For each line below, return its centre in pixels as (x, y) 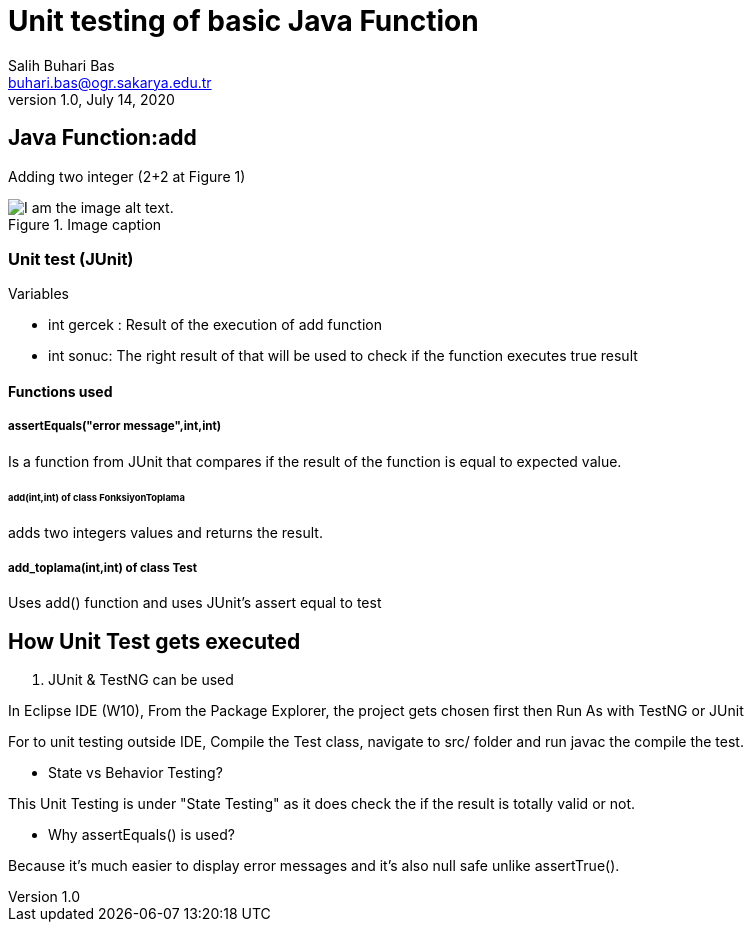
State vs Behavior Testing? (135, 773)
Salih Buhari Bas (61, 65)
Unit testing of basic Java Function (243, 21)
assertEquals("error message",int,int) (115, 426)
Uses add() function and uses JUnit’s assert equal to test (195, 603)
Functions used (60, 391)
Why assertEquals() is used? (141, 835)
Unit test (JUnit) (71, 258)
